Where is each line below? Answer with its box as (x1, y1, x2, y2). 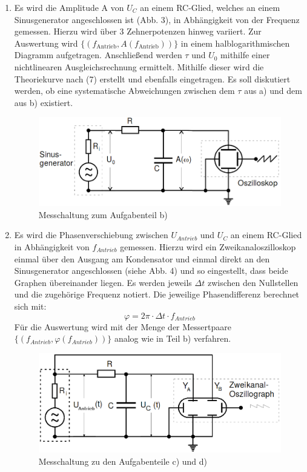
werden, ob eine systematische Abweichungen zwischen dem (14, 84, 235, 97)
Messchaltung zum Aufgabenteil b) (38, 208, 168, 221)
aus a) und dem (244, 84, 302, 97)
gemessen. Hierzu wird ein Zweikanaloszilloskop (120, 240, 296, 253)
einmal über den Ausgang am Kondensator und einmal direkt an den (14, 252, 270, 265)
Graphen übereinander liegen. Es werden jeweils (14, 276, 192, 288)
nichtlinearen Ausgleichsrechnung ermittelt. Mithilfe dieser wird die (14, 60, 264, 73)
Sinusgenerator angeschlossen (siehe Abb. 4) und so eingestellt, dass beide (14, 264, 288, 277)
